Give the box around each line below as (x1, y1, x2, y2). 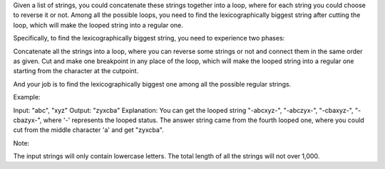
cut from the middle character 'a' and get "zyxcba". (13, 126, 164, 134)
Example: (13, 93, 41, 102)
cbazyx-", (13, 116, 42, 124)
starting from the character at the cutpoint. (13, 67, 139, 75)
